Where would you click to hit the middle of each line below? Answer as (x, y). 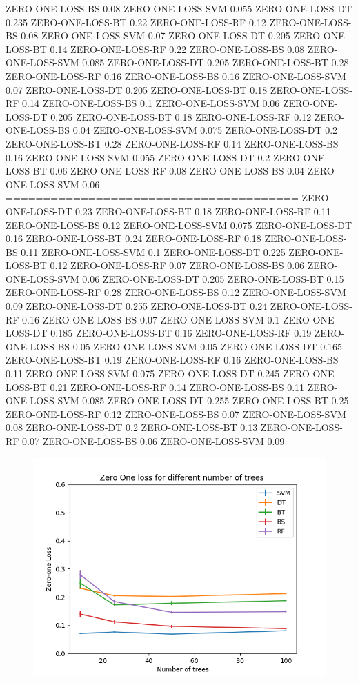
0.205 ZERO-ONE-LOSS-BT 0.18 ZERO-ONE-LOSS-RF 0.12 (181, 116)
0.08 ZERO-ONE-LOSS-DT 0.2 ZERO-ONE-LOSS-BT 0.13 (132, 427)
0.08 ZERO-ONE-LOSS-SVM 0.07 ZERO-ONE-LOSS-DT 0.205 (156, 36)
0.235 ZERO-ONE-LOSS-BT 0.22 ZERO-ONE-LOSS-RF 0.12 (136, 22)
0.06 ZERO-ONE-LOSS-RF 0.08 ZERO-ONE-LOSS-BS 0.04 (177, 171)
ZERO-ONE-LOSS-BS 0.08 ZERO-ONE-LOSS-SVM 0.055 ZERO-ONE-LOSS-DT (179, 8)
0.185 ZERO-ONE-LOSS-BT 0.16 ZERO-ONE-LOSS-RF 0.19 (181, 333)
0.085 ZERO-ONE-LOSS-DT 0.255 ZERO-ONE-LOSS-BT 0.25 (216, 400)
